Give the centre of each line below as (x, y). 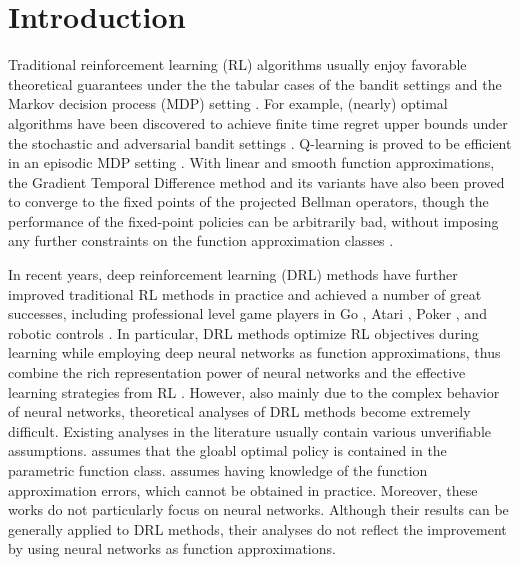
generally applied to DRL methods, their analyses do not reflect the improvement (257, 528)
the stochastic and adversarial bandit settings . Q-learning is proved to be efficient (260, 142)
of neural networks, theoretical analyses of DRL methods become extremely (239, 411)
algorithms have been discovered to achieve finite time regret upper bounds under (258, 122)
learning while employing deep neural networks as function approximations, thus (254, 352)
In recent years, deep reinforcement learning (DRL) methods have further (233, 274)
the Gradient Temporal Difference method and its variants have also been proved (256, 181)
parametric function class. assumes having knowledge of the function (218, 470)
